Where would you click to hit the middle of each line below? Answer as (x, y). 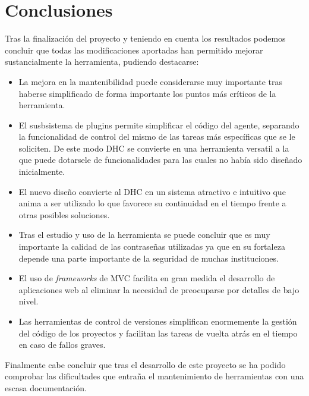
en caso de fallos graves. (62, 345)
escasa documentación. (46, 387)
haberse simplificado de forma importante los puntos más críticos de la (147, 93)
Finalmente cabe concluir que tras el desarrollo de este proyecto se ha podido (145, 364)
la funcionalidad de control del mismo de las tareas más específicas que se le (157, 136)
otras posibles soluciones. (64, 214)
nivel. (29, 301)
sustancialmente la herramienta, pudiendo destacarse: (102, 62)
